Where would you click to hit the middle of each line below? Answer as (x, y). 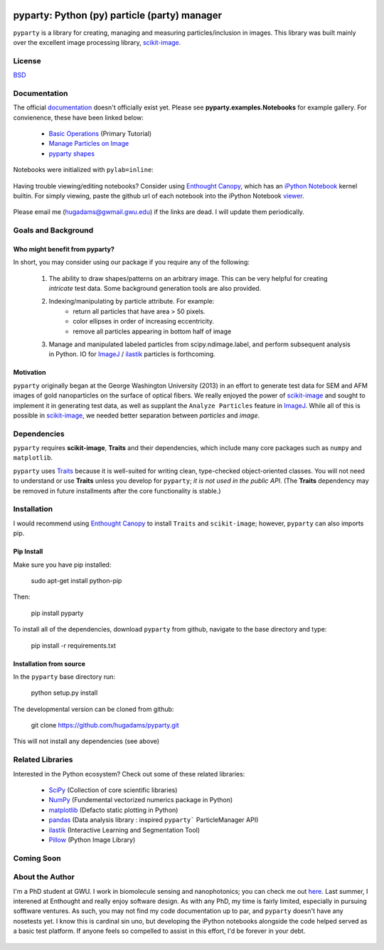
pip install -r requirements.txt (74, 645)
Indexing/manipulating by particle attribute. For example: (132, 301)
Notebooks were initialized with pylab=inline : (84, 170)
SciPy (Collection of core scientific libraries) (113, 790)
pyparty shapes (72, 154)
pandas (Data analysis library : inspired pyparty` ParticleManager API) (154, 820)
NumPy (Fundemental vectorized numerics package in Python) (141, 800)
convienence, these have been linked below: (78, 117)
